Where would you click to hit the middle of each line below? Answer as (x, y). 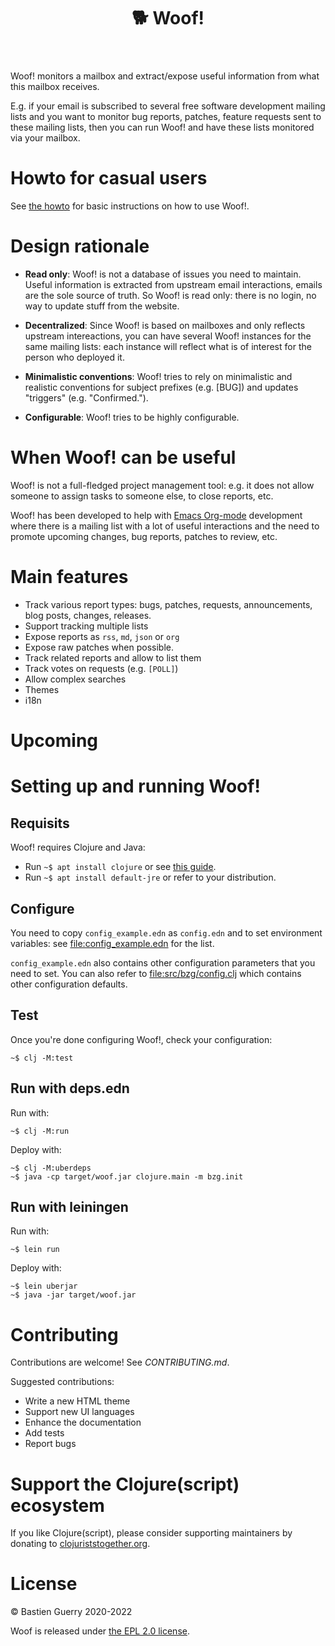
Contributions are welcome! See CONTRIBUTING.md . (120, 1362)
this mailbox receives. (55, 87)
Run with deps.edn (70, 1088)
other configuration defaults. (69, 984)
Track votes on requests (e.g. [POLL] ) (101, 668)
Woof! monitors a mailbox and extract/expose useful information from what (165, 76)
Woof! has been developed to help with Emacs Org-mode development (156, 515)
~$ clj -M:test (42, 1058)
